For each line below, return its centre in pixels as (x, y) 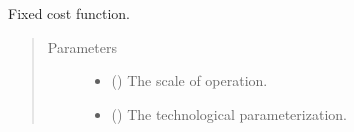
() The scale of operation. (189, 80)
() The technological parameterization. (229, 113)
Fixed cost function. (69, 13)
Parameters (82, 46)
